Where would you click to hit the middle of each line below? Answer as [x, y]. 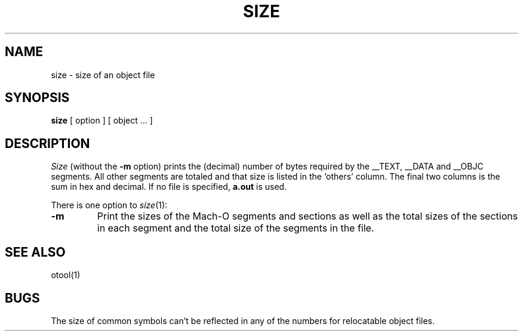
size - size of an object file [103, 75]
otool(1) [66, 275]
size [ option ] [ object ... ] [102, 121]
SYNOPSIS [37, 98]
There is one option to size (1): [109, 205]
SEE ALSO [35, 252]
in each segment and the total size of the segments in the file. [236, 228]
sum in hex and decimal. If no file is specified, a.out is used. [169, 187]
